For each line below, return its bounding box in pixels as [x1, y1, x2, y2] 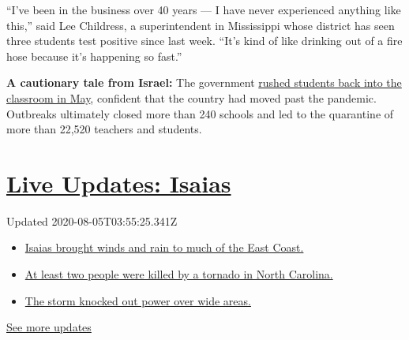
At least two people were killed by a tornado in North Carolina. [24, 266, 333, 282]
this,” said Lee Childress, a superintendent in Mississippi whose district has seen [6, 17, 395, 33]
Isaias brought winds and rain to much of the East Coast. [24, 239, 304, 256]
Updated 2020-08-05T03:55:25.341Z [6, 212, 178, 229]
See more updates [6, 319, 92, 335]
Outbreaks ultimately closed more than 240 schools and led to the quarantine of [6, 105, 394, 121]
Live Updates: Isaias [6, 166, 231, 199]
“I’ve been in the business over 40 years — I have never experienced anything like [6, 2, 401, 17]
